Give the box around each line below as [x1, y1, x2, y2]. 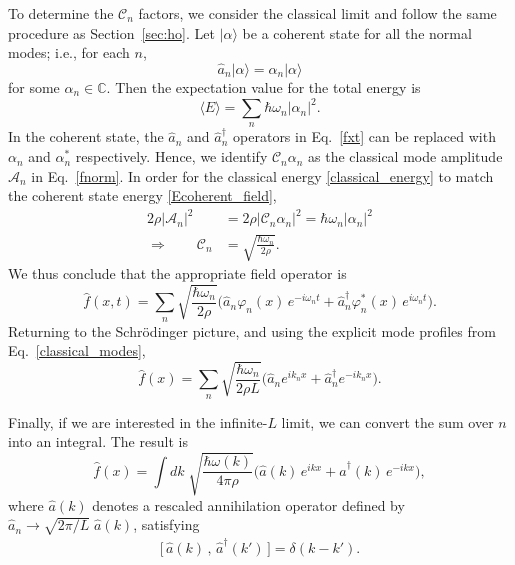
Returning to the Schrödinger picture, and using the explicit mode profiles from [8, 320, 496, 341]
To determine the [8, 3, 114, 23]
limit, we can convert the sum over [281, 411, 494, 432]
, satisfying [133, 514, 200, 535]
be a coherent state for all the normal [242, 22, 472, 43]
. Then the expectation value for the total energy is [106, 77, 421, 97]
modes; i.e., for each [8, 42, 130, 63]
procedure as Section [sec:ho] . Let [8, 22, 215, 43]
